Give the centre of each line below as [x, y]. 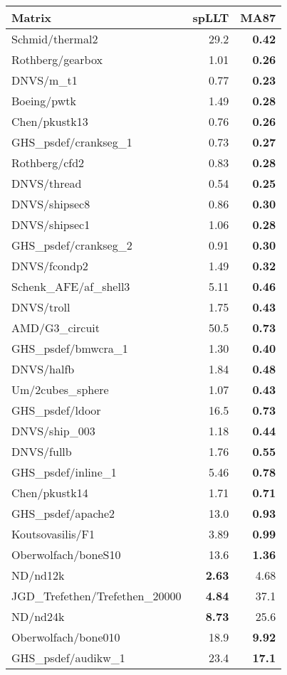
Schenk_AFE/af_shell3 [71, 286]
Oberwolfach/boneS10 [66, 554]
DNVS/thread [47, 183]
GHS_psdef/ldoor [56, 410]
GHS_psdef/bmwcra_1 [70, 348]
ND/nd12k [38, 575]
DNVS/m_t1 [45, 80]
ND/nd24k [38, 616]
